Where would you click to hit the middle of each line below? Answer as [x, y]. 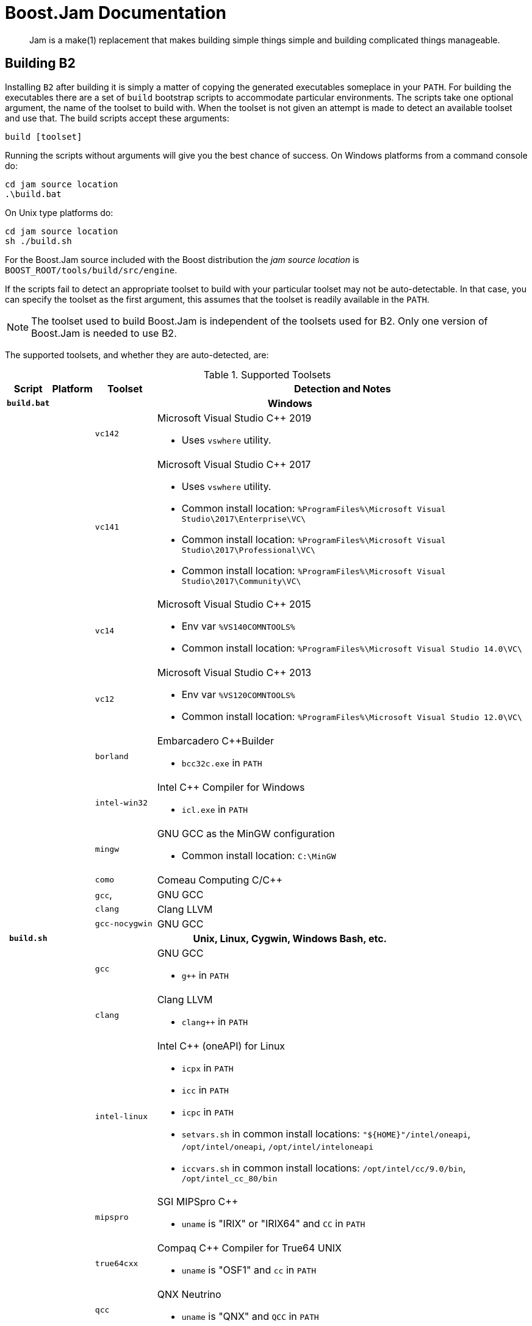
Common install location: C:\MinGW [259, 855]
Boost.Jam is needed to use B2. [104, 333]
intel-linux [121, 1116]
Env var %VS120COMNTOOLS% [238, 694]
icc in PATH [205, 1090]
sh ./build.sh [38, 241]
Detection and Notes [342, 388]
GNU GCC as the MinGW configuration [246, 833]
